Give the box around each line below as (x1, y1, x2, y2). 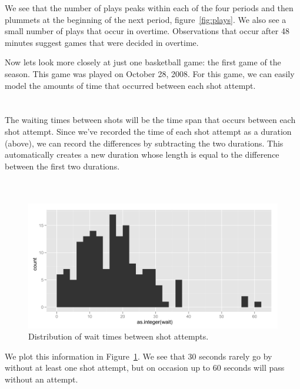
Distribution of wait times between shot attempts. (28, 330, 209, 343)
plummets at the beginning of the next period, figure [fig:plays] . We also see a (5, 13, 286, 25)
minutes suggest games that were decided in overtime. (5, 36, 199, 48)
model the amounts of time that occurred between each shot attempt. (5, 79, 256, 91)
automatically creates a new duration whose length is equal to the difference (5, 148, 279, 161)
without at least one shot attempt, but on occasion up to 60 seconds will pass (5, 361, 285, 374)
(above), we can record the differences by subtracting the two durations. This (5, 137, 284, 149)
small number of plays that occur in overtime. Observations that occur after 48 (5, 25, 289, 37)
